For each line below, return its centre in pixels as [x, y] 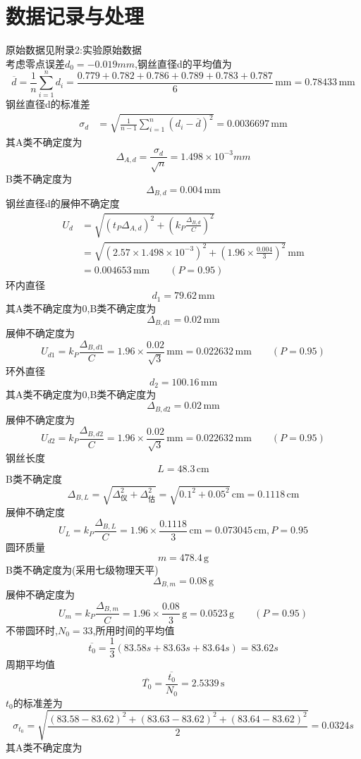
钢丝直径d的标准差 [48, 104]
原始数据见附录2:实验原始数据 [74, 50]
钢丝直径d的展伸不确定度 [63, 203]
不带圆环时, [32, 630]
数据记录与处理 [75, 16]
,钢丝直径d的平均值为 [183, 63]
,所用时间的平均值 [134, 630]
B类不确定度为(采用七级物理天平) [82, 570]
